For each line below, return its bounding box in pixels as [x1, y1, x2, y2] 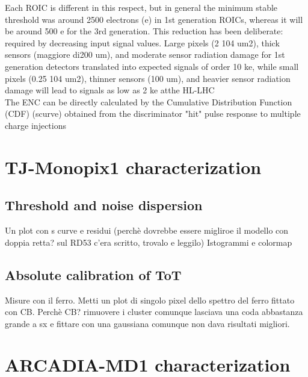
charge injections [5, 119, 67, 131]
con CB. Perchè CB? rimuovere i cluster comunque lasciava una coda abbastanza [5, 305, 303, 318]
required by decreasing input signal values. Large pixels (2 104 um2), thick [5, 36, 280, 49]
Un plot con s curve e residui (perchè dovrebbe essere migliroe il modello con [5, 224, 289, 237]
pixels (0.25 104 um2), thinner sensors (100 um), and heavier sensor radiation [5, 72, 291, 84]
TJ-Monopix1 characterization [5, 154, 262, 179]
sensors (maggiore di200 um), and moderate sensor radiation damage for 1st [5, 48, 285, 61]
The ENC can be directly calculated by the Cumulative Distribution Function [5, 95, 292, 108]
